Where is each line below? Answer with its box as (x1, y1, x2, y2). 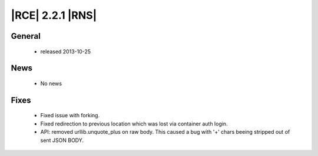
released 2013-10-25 (40, 48, 91, 55)
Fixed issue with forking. (40, 112, 100, 119)
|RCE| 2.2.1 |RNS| (11, 9, 97, 22)
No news (40, 80, 62, 87)
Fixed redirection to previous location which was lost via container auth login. (40, 120, 228, 127)
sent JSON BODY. (40, 137, 84, 144)
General (11, 31, 41, 41)
